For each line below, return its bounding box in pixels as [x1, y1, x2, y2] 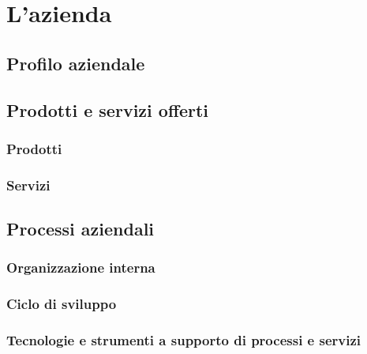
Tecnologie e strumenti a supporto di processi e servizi [6, 330, 361, 350]
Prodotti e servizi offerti [6, 97, 209, 122]
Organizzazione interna [6, 258, 155, 277]
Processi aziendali [6, 217, 155, 241]
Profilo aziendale [6, 51, 145, 75]
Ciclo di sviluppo [6, 294, 117, 314]
